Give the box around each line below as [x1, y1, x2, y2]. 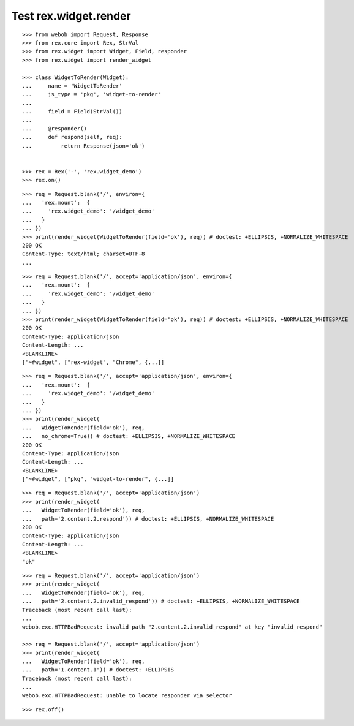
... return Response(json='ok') [22, 142, 145, 149]
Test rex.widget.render [11, 9, 131, 23]
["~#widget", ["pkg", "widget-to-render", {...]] [22, 475, 175, 483]
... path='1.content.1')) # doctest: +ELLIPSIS [22, 667, 175, 673]
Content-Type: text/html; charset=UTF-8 [22, 251, 145, 257]
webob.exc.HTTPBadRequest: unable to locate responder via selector [22, 692, 232, 699]
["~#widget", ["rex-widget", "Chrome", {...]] [22, 359, 165, 366]
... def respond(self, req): [22, 134, 122, 141]
